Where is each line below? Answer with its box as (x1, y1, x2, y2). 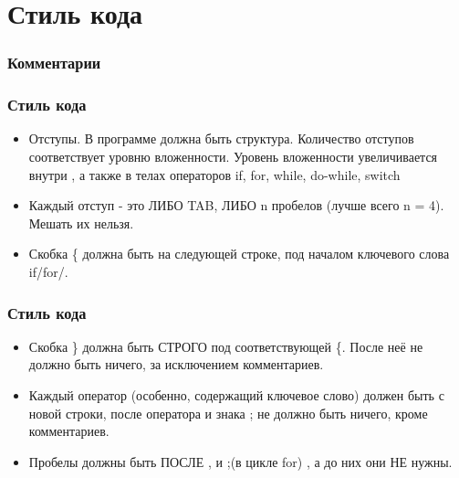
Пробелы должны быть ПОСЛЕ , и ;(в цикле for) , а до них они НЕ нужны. (28, 451, 453, 471)
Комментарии (7, 51, 101, 74)
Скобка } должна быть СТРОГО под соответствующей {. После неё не (28, 336, 423, 356)
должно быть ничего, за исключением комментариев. (28, 355, 324, 374)
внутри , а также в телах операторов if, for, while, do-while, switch (28, 165, 401, 184)
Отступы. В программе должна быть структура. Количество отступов (28, 129, 414, 148)
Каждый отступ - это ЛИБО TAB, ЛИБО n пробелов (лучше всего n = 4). (28, 196, 444, 215)
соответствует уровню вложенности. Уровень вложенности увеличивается (28, 147, 438, 166)
